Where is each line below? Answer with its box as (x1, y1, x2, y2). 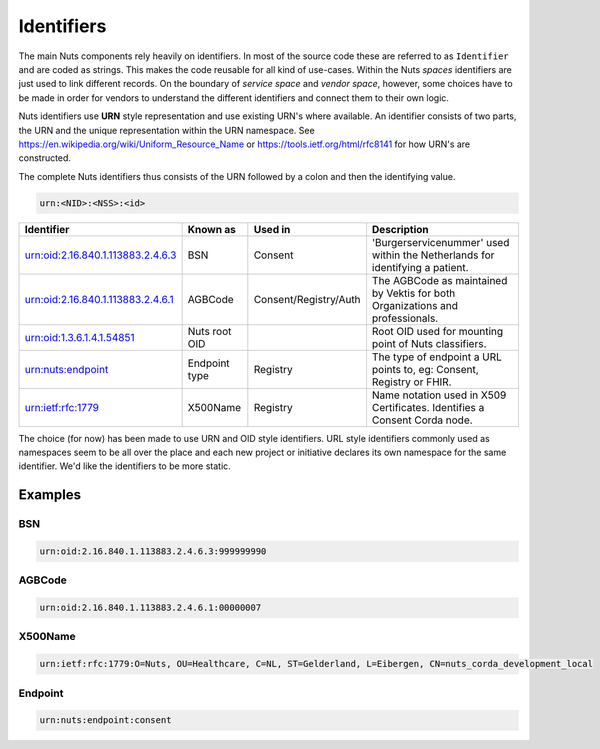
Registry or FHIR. (371, 375, 452, 389)
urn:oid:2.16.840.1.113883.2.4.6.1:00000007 (39, 602, 262, 614)
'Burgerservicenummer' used (371, 235, 510, 249)
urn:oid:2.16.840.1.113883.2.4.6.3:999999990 (39, 545, 267, 557)
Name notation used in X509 (371, 388, 507, 402)
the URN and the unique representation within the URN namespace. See (18, 124, 315, 136)
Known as (187, 222, 237, 236)
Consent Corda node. (371, 413, 474, 427)
